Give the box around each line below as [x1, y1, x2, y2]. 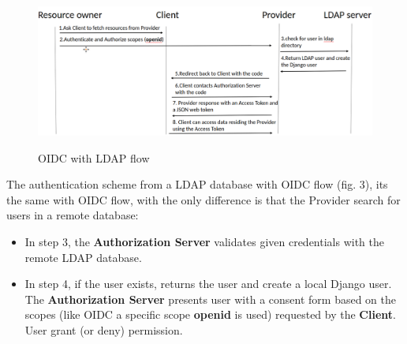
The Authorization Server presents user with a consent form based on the [24, 290, 396, 307]
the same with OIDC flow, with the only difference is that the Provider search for [6, 191, 401, 208]
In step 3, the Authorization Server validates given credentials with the [24, 233, 384, 249]
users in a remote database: [6, 207, 139, 223]
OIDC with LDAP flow [38, 149, 150, 166]
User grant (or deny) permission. [24, 321, 183, 338]
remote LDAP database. [24, 249, 142, 265]
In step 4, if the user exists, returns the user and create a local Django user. [24, 275, 392, 292]
